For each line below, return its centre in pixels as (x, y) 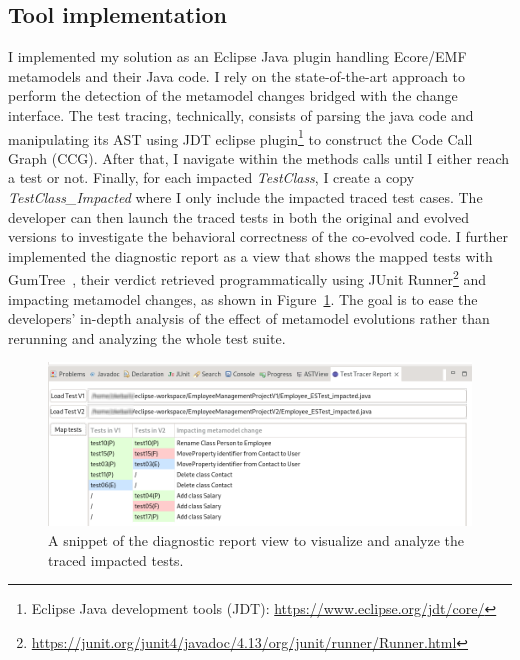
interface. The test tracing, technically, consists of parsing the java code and (241, 114)
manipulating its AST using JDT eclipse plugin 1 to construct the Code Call (240, 137)
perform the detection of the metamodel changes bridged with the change (233, 95)
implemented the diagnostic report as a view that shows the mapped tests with (250, 255)
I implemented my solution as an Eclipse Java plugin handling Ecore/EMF (237, 56)
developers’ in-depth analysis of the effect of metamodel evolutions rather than (249, 318)
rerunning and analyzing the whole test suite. (147, 337)
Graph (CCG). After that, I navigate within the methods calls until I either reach (259, 157)
